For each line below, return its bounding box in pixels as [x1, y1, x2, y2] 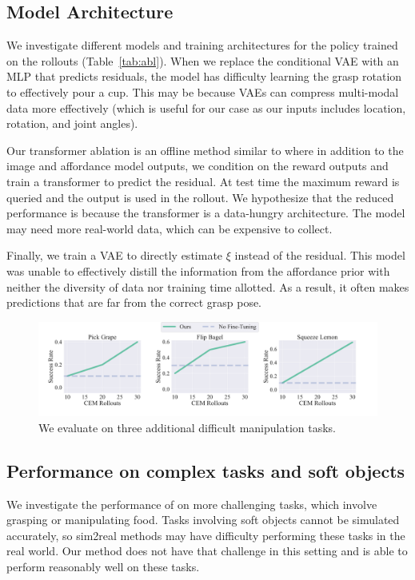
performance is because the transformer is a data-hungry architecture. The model [6, 205, 405, 221]
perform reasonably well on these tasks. [6, 558, 200, 574]
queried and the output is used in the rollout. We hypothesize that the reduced [6, 189, 394, 205]
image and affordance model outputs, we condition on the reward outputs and [6, 157, 389, 174]
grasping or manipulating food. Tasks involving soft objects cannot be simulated [6, 511, 400, 528]
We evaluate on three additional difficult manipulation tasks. [38, 419, 337, 435]
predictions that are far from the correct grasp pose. [6, 294, 262, 311]
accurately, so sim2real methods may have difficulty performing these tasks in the [6, 526, 405, 543]
